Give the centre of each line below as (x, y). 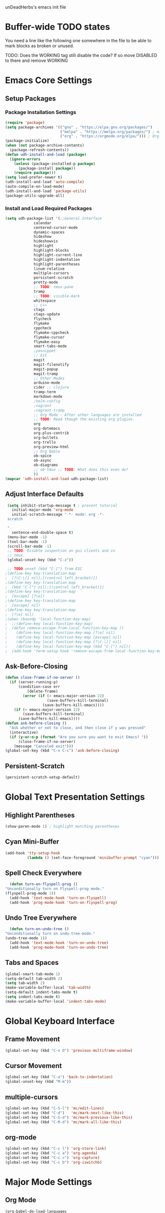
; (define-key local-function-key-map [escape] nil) (63, 637)
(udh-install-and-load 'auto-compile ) (45, 182)
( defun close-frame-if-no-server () (42, 677)
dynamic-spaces (49, 232)
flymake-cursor (49, 337)
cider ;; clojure (51, 388)
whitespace (45, 301)
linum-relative (49, 269)
